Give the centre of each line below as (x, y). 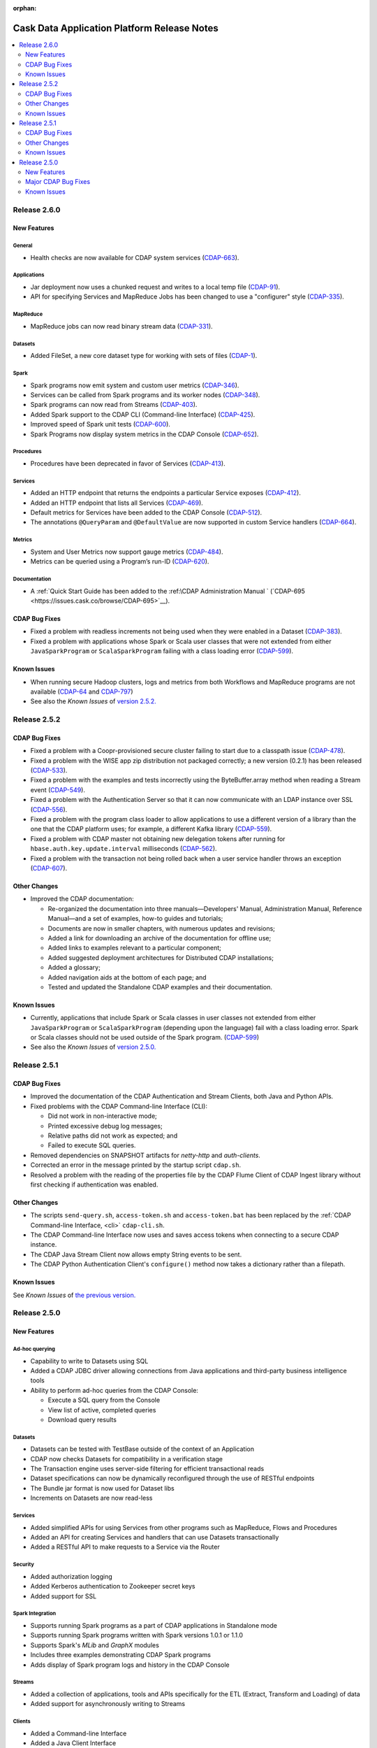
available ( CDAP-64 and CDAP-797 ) (82, 692)
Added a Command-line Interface (79, 1733)
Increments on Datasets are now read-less (91, 1498)
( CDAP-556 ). (49, 809)
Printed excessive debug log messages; (105, 1126)
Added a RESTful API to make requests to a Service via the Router (125, 1547)
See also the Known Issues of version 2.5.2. (93, 701)
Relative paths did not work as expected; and (113, 1136)
